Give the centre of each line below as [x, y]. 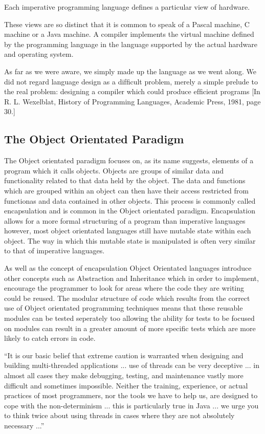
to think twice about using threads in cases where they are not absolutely [119, 415]
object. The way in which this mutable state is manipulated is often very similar [130, 240]
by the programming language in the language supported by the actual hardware [131, 44]
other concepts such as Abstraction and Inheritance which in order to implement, [131, 278]
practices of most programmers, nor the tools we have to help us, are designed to [131, 395]
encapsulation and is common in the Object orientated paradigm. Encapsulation [130, 211]
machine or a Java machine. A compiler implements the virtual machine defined [129, 34]
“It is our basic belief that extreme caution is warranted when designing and [124, 355]
